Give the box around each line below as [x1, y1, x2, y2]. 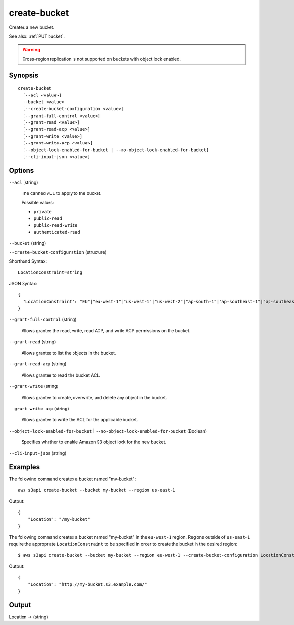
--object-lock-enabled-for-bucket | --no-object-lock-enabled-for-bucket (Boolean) [9, 428, 207, 433]
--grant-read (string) [9, 338, 56, 345]
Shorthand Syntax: [9, 258, 47, 264]
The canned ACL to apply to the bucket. [21, 191, 102, 196]
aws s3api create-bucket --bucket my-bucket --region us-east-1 [18, 487, 176, 493]
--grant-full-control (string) [9, 316, 77, 322]
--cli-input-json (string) [9, 450, 67, 456]
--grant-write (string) [9, 384, 59, 389]
